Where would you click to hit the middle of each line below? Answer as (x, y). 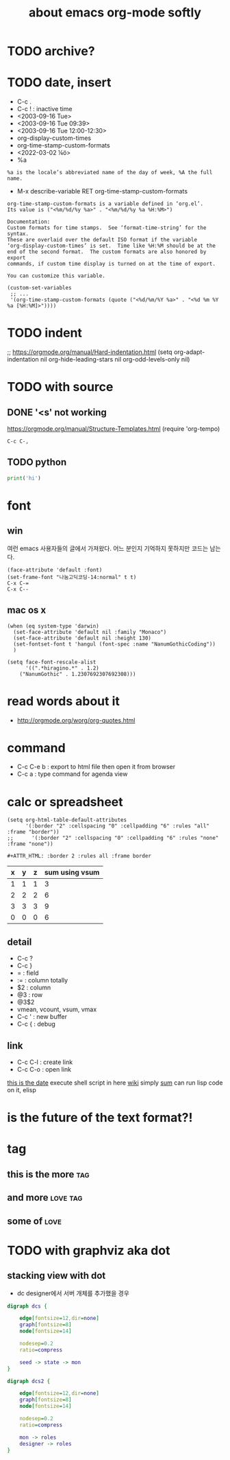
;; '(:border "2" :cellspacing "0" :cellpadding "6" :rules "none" (113, 838)
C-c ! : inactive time (44, 109)
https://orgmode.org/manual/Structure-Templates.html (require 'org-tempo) (114, 429)
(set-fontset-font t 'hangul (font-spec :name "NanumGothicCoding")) (114, 644)
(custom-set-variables (39, 288)
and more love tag (45, 1198)
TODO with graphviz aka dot (89, 1250)
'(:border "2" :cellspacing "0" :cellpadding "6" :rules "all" (117, 826)
